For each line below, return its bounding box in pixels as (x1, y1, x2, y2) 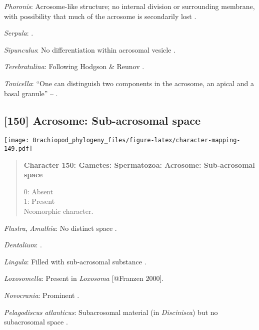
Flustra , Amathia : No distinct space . (4, 222, 117, 233)
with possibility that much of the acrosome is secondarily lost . (4, 11, 196, 21)
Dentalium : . (4, 239, 42, 250)
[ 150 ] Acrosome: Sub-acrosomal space (4, 112, 201, 128)
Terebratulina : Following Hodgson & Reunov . (4, 61, 144, 72)
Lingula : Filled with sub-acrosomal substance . (4, 256, 146, 266)
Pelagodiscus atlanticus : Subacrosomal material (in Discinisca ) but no (4, 306, 218, 317)
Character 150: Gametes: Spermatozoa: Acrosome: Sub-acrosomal (23, 159, 255, 170)
